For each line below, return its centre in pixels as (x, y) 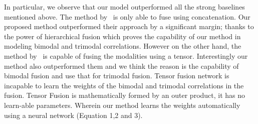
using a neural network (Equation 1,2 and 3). (73, 115)
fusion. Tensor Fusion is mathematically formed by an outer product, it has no (125, 95)
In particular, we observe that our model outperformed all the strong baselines (124, 7)
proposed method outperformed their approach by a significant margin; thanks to (129, 26)
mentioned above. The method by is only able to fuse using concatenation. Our (127, 16)
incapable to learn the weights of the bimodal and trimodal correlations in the (124, 85)
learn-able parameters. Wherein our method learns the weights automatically (122, 105)
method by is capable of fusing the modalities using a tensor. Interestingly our (126, 55)
